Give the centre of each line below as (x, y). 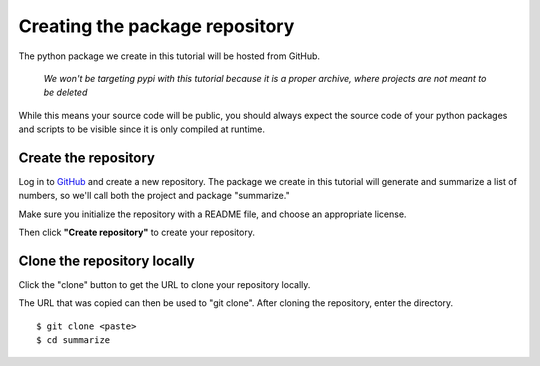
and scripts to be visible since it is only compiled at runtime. (141, 129)
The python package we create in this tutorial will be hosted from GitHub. (169, 56)
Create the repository (86, 157)
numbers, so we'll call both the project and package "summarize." (154, 196)
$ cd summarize (73, 340)
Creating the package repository (156, 26)
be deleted (65, 92)
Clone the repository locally (106, 261)
